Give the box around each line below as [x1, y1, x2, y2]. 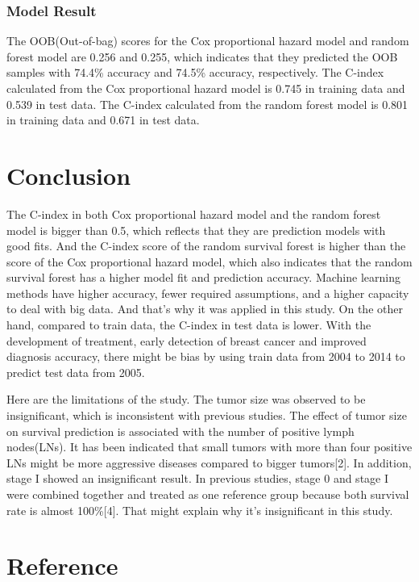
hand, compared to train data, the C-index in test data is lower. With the [6, 316, 371, 333]
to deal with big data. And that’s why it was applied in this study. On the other [6, 300, 403, 317]
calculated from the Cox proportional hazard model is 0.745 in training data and [6, 80, 405, 96]
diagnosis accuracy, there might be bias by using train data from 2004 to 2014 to [6, 348, 405, 365]
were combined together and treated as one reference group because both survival [6, 486, 409, 502]
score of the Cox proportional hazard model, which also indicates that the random [6, 253, 413, 270]
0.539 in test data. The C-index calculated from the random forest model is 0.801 [6, 95, 409, 112]
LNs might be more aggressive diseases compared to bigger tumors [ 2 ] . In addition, [6, 454, 412, 471]
